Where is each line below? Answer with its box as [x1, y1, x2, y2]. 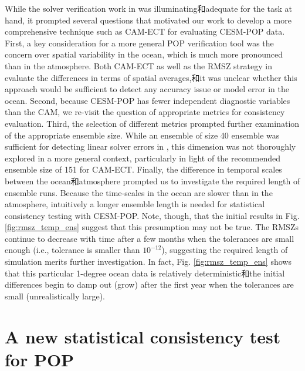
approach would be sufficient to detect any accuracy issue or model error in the [5, 83, 289, 95]
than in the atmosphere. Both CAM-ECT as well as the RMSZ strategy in [5, 59, 272, 72]
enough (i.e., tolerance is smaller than [5, 244, 140, 256]
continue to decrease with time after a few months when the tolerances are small [5, 232, 294, 244]
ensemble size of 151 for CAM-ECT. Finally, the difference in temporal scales [5, 163, 282, 176]
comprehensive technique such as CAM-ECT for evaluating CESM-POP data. [5, 25, 285, 38]
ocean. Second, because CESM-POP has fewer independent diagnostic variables [5, 94, 290, 106]
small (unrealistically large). [5, 289, 105, 302]
